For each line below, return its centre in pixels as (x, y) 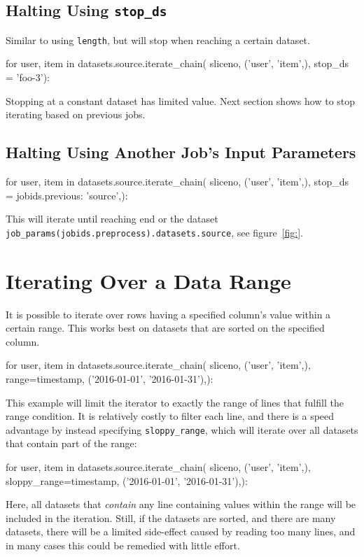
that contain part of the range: (71, 443)
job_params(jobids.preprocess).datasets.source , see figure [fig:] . (154, 232)
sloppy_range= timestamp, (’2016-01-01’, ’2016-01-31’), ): (127, 480)
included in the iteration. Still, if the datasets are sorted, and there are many (171, 517)
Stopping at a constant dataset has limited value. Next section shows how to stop (181, 100)
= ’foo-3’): (28, 77)
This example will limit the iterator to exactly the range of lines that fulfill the (175, 402)
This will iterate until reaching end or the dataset (112, 219)
